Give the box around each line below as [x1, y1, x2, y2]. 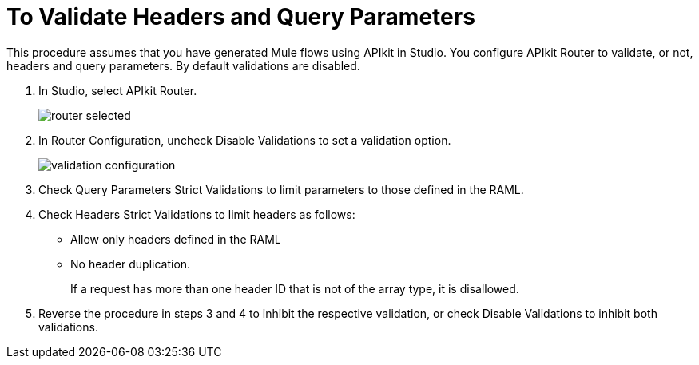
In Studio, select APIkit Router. [38, 83, 197, 97]
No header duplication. [70, 256, 191, 271]
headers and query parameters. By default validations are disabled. [6, 58, 360, 73]
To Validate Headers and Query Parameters [6, 3, 475, 30]
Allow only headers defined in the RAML [70, 232, 281, 246]
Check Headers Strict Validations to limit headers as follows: [38, 207, 355, 221]
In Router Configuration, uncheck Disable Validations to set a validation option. [38, 133, 451, 147]
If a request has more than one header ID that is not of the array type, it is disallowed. [70, 281, 519, 296]
